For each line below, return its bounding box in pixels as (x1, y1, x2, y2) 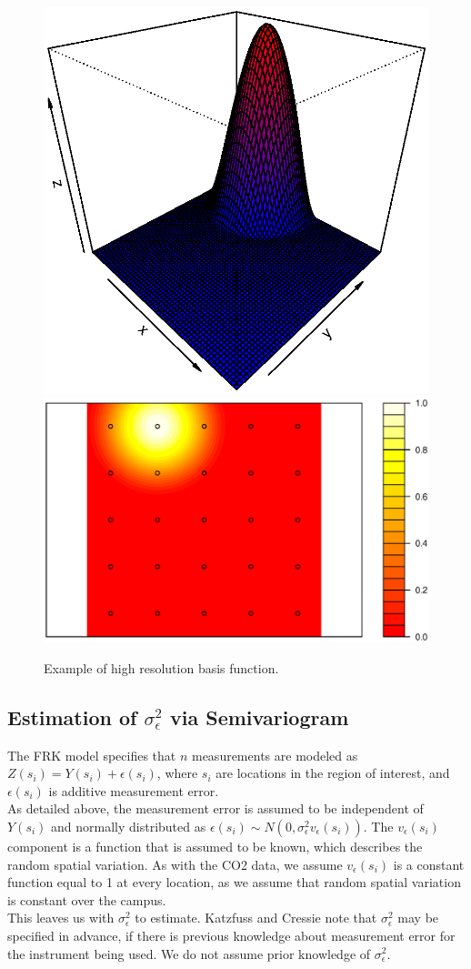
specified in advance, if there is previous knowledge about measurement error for (7, 925, 456, 944)
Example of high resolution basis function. (44, 658, 279, 677)
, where (156, 763, 198, 782)
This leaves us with (7, 908, 115, 927)
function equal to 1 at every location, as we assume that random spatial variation (7, 873, 461, 892)
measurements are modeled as (191, 745, 358, 764)
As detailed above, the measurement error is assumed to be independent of (7, 799, 424, 818)
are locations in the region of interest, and (215, 763, 450, 782)
